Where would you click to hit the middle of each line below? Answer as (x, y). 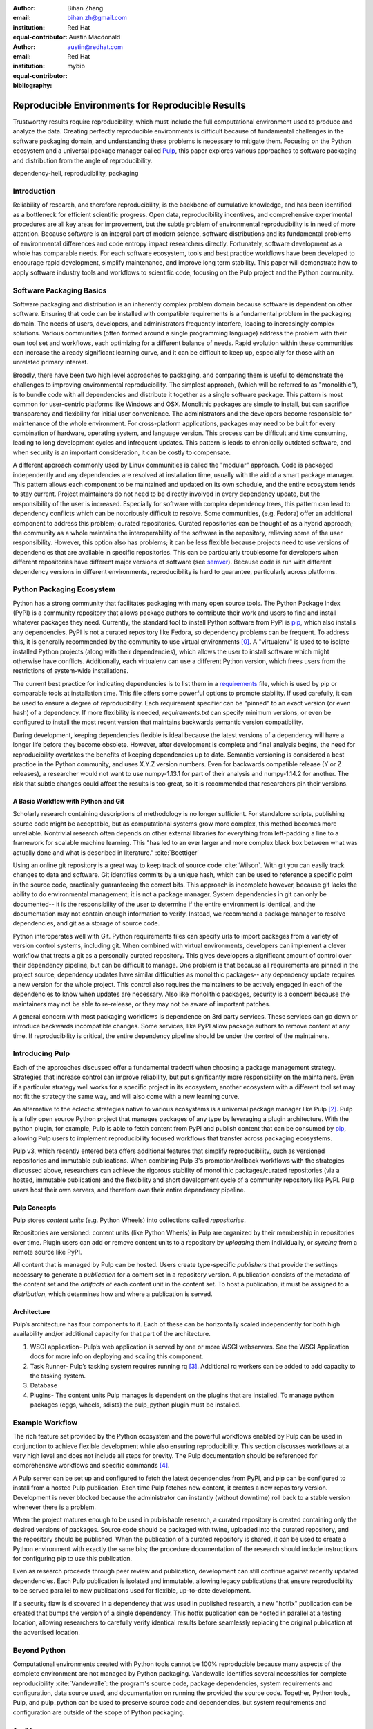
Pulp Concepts (35, 1208)
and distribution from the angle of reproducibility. (83, 160)
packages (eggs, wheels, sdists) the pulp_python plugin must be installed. (135, 1405)
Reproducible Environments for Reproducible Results (130, 105)
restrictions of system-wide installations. (71, 671)
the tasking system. (58, 1376)
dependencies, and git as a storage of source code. (86, 923)
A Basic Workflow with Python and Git (68, 801)
